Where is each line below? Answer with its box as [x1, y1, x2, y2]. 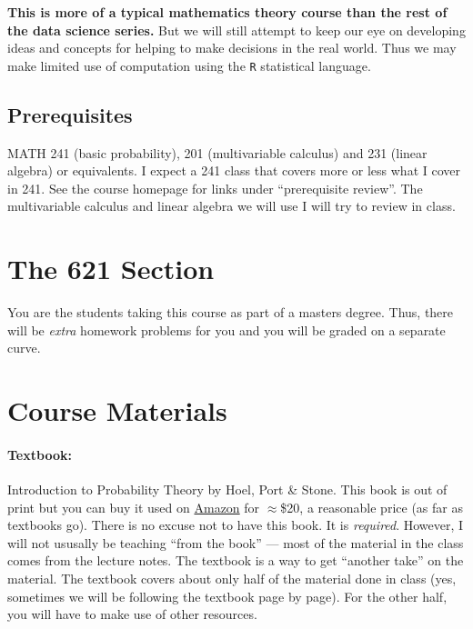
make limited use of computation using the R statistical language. [7, 55, 371, 75]
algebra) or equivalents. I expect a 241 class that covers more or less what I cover [7, 161, 460, 180]
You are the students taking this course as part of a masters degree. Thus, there [7, 303, 454, 322]
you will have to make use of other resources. [7, 604, 257, 624]
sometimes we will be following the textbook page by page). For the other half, [7, 586, 448, 605]
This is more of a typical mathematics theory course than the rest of [7, 3, 448, 21]
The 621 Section [7, 250, 215, 287]
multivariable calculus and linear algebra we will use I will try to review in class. [7, 196, 456, 215]
